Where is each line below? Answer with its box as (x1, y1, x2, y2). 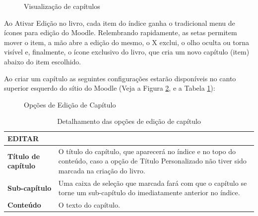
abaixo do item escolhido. (4, 56, 81, 66)
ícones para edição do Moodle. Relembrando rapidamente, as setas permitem (4, 27, 237, 38)
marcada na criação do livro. (58, 165, 145, 175)
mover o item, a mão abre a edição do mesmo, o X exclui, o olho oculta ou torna (4, 37, 250, 47)
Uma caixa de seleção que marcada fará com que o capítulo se (58, 177, 247, 188)
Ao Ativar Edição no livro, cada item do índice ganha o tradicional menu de (4, 17, 235, 28)
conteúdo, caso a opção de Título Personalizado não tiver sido (58, 156, 247, 166)
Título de (7, 151, 40, 161)
